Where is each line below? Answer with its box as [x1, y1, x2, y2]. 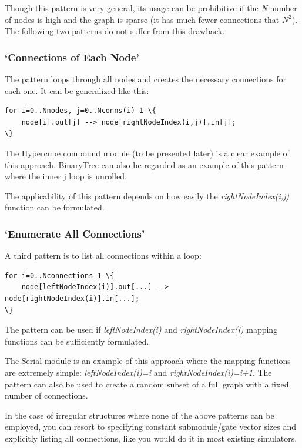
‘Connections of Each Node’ [5, 49, 139, 64]
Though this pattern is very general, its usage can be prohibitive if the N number [5, 2, 297, 14]
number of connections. [5, 389, 88, 402]
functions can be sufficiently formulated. [5, 335, 149, 347]
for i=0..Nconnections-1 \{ [5, 271, 115, 280]
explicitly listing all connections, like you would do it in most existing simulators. [5, 432, 297, 444]
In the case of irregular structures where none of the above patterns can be [5, 409, 274, 421]
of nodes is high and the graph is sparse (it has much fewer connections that [5, 13, 280, 25]
